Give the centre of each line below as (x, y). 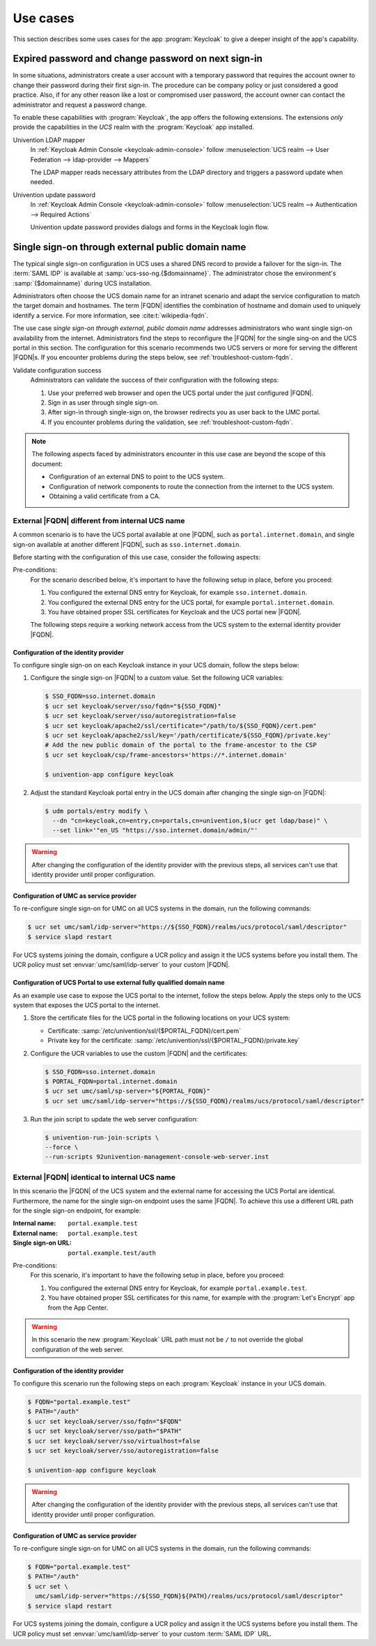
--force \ (62, 1147)
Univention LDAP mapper (49, 140)
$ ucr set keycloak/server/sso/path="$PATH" (105, 1431)
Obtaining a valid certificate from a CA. (105, 496)
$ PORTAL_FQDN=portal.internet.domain (111, 1081)
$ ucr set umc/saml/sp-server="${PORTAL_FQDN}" (127, 1091)
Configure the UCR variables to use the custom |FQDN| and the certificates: (139, 1053)
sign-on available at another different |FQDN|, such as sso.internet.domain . (127, 544)
